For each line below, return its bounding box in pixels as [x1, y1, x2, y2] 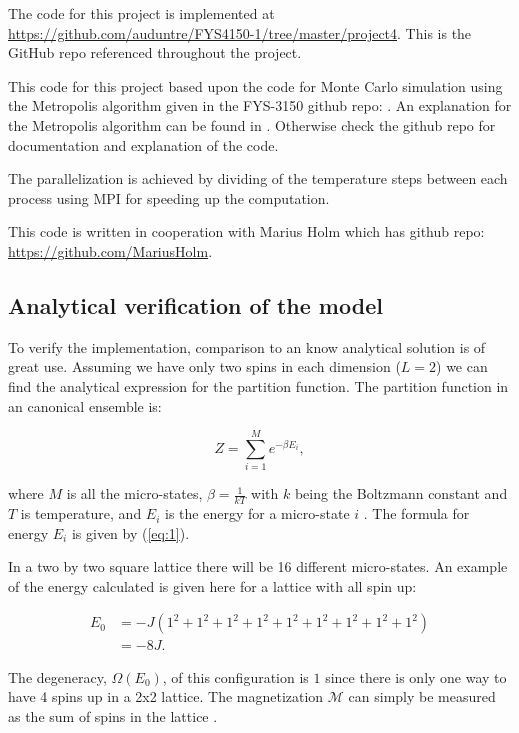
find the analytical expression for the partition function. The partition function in [8, 375, 509, 396]
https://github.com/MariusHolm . [8, 240, 213, 261]
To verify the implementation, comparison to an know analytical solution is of [8, 336, 486, 357]
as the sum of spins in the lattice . [8, 705, 218, 726]
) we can [436, 356, 488, 377]
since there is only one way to [325, 666, 507, 687]
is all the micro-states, [66, 483, 203, 504]
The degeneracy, [8, 666, 107, 687]
